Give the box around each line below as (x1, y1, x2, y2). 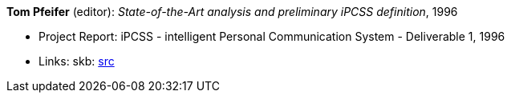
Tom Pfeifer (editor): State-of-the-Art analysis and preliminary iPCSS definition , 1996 (6, 5, 458, 18)
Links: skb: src (39, 54, 115, 68)
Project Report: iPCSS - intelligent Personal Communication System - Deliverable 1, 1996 (39, 30, 505, 43)
